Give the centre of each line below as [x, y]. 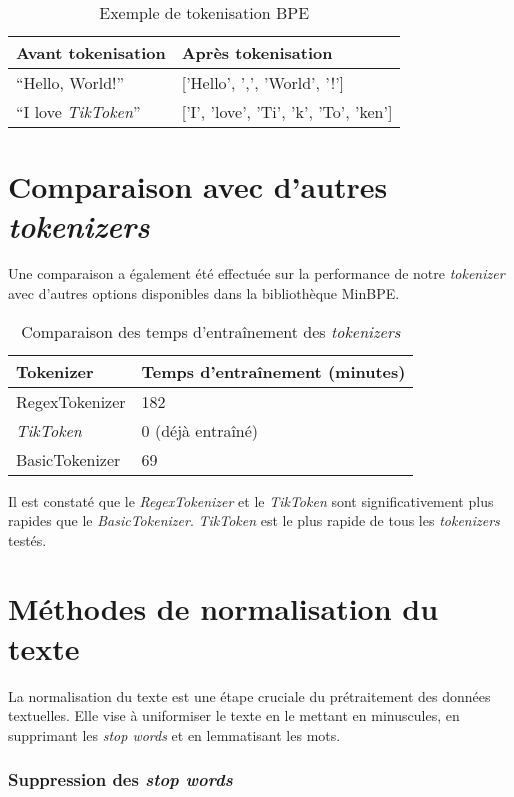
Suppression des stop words [120, 779]
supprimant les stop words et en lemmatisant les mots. [174, 734]
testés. [27, 539]
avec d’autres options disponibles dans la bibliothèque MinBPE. [204, 292]
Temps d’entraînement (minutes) [273, 371]
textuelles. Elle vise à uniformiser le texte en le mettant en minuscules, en [234, 715]
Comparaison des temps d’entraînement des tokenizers [211, 331]
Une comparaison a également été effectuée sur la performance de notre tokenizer [256, 273]
